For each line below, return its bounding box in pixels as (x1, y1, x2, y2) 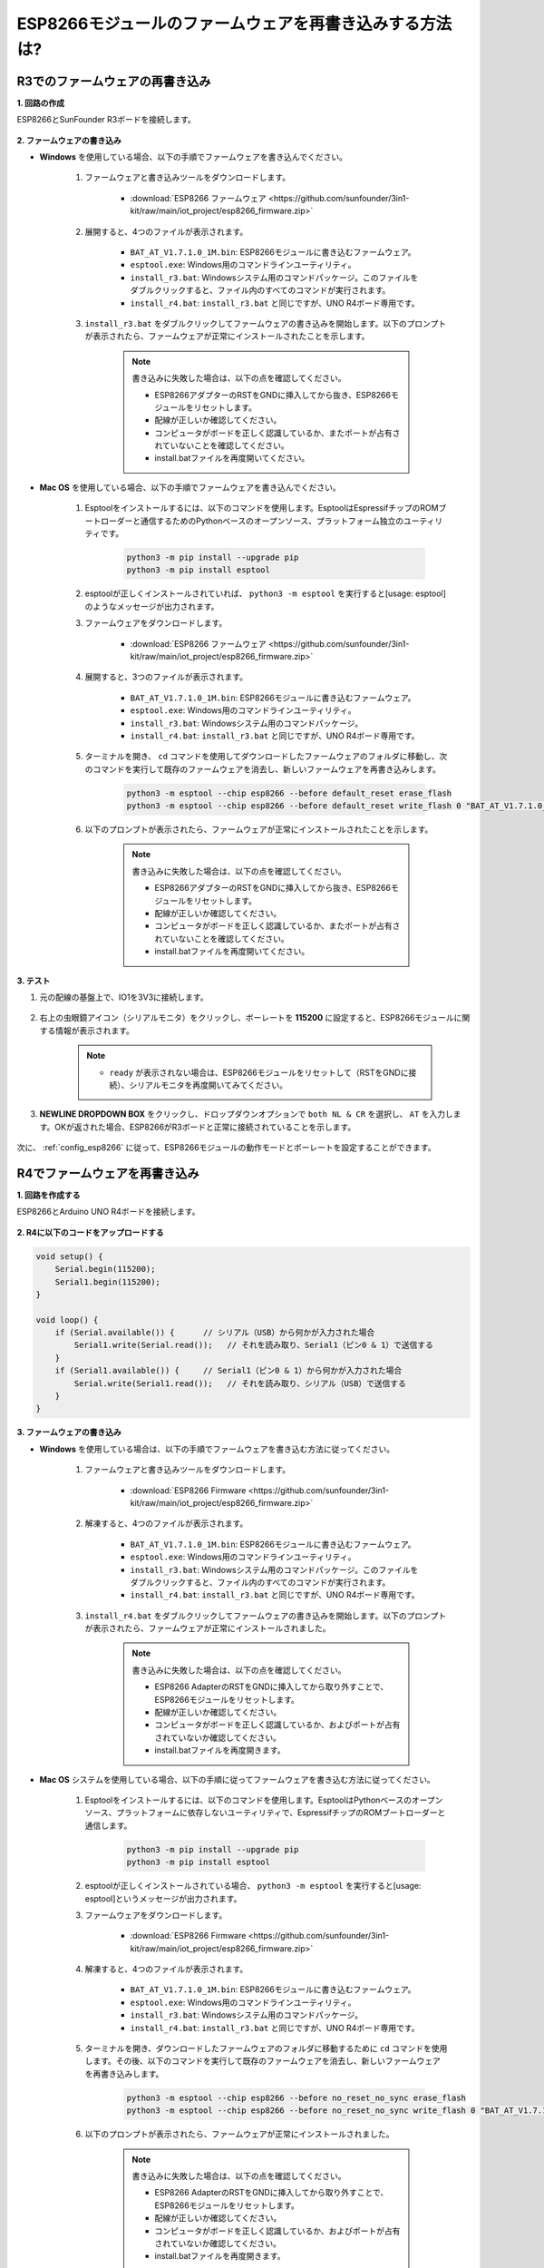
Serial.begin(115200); (54, 1264, 156, 1275)
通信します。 (84, 1820, 132, 1831)
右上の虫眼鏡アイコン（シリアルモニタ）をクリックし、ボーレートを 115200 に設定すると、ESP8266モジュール (39, 1012, 454, 1023)
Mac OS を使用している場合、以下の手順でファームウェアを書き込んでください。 (39, 482, 342, 493)
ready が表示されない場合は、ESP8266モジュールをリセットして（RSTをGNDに (109, 1067, 409, 1078)
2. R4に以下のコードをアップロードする (16, 1227, 165, 1237)
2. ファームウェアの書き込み (16, 134, 121, 145)
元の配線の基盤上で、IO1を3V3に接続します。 (39, 992, 209, 1002)
